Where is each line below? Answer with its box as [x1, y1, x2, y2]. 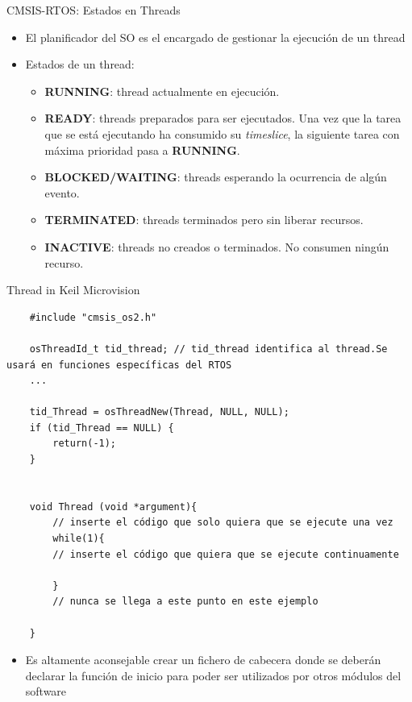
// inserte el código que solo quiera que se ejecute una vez [52, 517, 393, 529]
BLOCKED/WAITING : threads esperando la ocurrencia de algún [44, 168, 387, 185]
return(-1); [52, 438, 117, 450]
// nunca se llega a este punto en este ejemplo [52, 596, 318, 608]
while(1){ [52, 533, 105, 545]
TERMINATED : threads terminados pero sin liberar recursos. [44, 211, 364, 228]
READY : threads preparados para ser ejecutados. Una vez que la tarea [44, 110, 402, 127]
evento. [44, 184, 80, 201]
